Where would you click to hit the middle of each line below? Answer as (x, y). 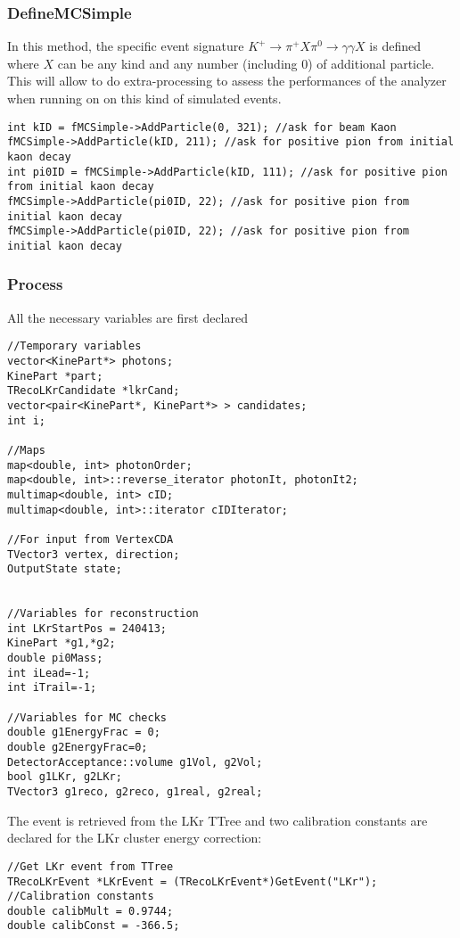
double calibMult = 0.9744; (90, 911)
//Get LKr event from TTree (90, 866)
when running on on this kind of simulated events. (144, 98)
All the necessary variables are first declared (127, 317)
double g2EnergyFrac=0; (78, 748)
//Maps (26, 450)
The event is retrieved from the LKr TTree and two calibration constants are (218, 820)
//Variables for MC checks (87, 717)
